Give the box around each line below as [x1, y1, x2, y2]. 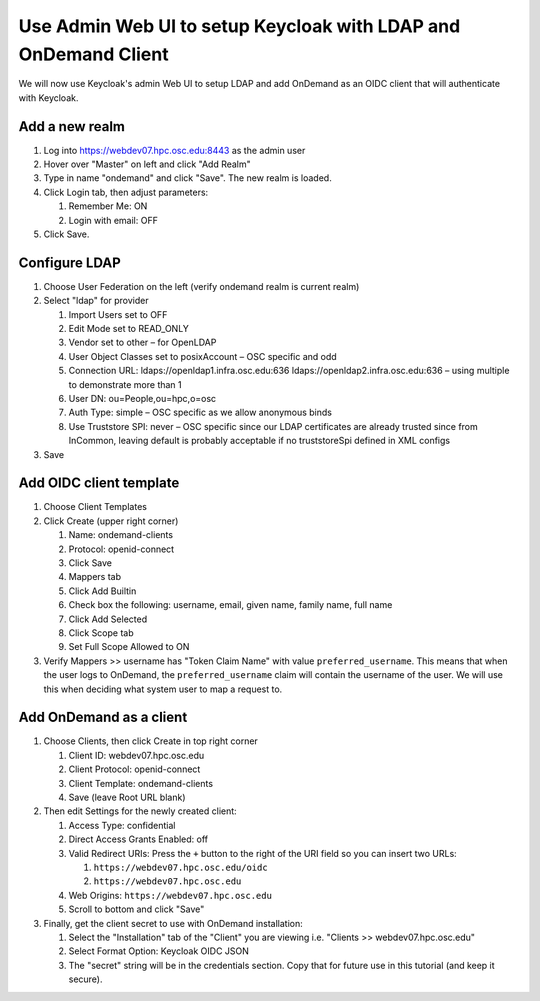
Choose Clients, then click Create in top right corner [43, 735, 259, 747]
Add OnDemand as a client [18, 709, 188, 726]
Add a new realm [18, 118, 125, 135]
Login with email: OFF [68, 214, 159, 226]
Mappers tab [68, 571, 122, 583]
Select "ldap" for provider [43, 295, 149, 307]
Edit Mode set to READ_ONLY [68, 323, 190, 335]
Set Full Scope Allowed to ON [68, 641, 190, 653]
